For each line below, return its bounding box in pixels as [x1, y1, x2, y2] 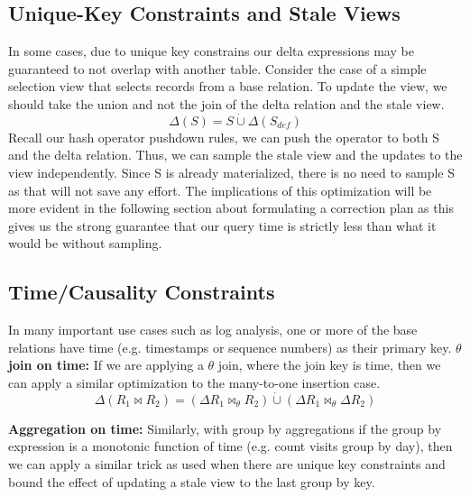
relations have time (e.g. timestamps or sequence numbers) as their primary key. [8, 337, 452, 356]
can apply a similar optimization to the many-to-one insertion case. [8, 373, 381, 391]
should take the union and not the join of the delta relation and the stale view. [8, 94, 445, 113]
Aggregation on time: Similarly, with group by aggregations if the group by [8, 419, 442, 437]
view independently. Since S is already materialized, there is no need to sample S [8, 162, 456, 181]
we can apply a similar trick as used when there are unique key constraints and [8, 454, 446, 473]
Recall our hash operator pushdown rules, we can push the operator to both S [8, 127, 439, 146]
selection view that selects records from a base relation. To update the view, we [8, 77, 447, 96]
